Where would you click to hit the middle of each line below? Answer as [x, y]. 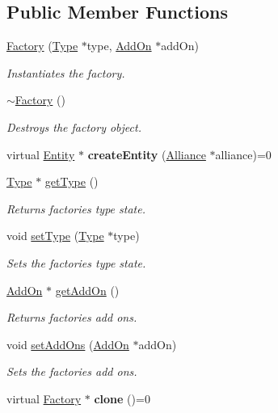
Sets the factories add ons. [72, 371]
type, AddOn [119, 46]
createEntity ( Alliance [147, 154]
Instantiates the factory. [66, 72]
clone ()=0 [122, 398]
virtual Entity [41, 154]
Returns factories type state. [76, 208]
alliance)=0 [243, 154]
